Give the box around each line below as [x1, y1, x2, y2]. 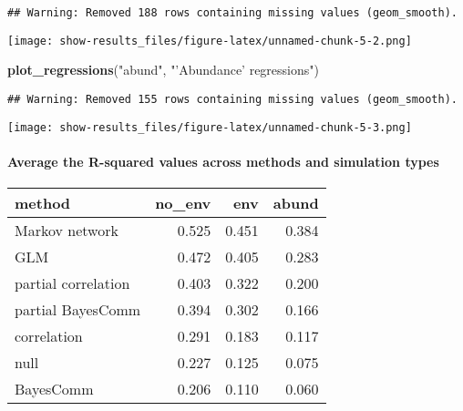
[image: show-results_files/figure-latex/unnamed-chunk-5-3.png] [7, 120, 412, 134]
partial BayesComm [15, 299, 141, 321]
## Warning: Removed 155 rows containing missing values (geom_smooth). [7, 92, 458, 106]
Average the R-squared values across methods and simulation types [7, 151, 439, 170]
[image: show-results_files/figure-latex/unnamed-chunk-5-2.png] [7, 34, 412, 47]
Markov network [15, 220, 118, 241]
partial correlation [15, 272, 130, 294]
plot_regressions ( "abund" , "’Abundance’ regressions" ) [7, 60, 319, 79]
